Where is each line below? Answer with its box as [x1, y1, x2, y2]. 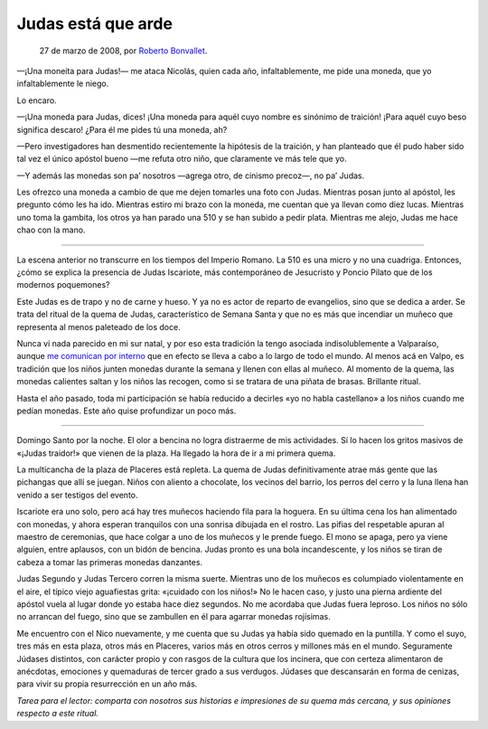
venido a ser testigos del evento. [16, 489, 139, 500]
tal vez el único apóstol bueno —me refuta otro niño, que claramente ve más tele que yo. [16, 154, 347, 165]
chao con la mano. [16, 224, 86, 235]
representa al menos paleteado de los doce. [16, 321, 181, 332]
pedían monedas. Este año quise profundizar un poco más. [16, 405, 237, 416]
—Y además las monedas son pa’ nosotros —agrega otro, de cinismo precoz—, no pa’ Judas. [16, 170, 365, 181]
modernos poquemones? [16, 279, 110, 290]
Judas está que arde [16, 14, 174, 33]
